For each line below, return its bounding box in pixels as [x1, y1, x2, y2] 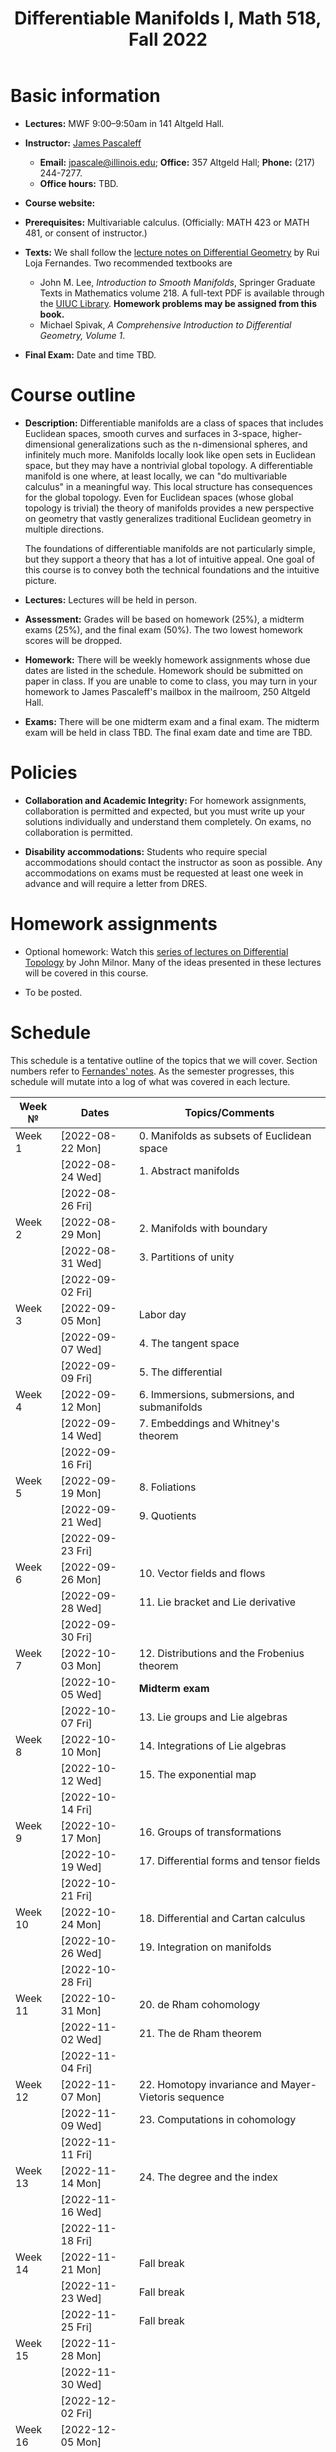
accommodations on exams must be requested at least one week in [24, 867, 304, 879]
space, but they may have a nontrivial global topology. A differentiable [24, 459, 313, 471]
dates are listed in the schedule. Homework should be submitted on [24, 664, 304, 676]
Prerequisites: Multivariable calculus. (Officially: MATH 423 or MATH [24, 216, 310, 228]
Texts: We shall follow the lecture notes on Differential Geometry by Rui [24, 246, 320, 258]
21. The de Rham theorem [138, 2026, 262, 2040]
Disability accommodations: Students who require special [24, 845, 268, 857]
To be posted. [24, 986, 83, 998]
